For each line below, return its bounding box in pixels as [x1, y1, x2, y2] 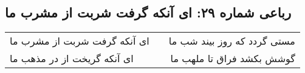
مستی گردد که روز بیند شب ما [168, 34, 295, 48]
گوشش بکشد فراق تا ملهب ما [170, 51, 295, 66]
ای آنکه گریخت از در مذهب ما [10, 51, 134, 66]
